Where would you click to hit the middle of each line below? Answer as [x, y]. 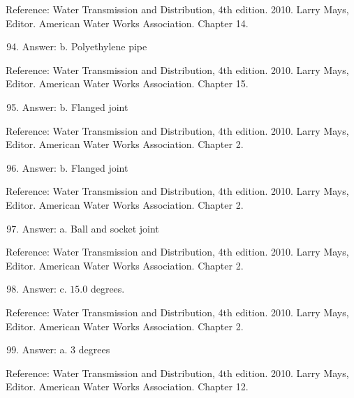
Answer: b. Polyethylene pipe [84, 46]
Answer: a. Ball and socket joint [90, 228]
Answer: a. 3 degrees [66, 349]
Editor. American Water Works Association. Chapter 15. [127, 83]
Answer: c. [44, 289]
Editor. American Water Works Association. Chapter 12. [127, 386]
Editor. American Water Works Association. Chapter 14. [127, 23]
